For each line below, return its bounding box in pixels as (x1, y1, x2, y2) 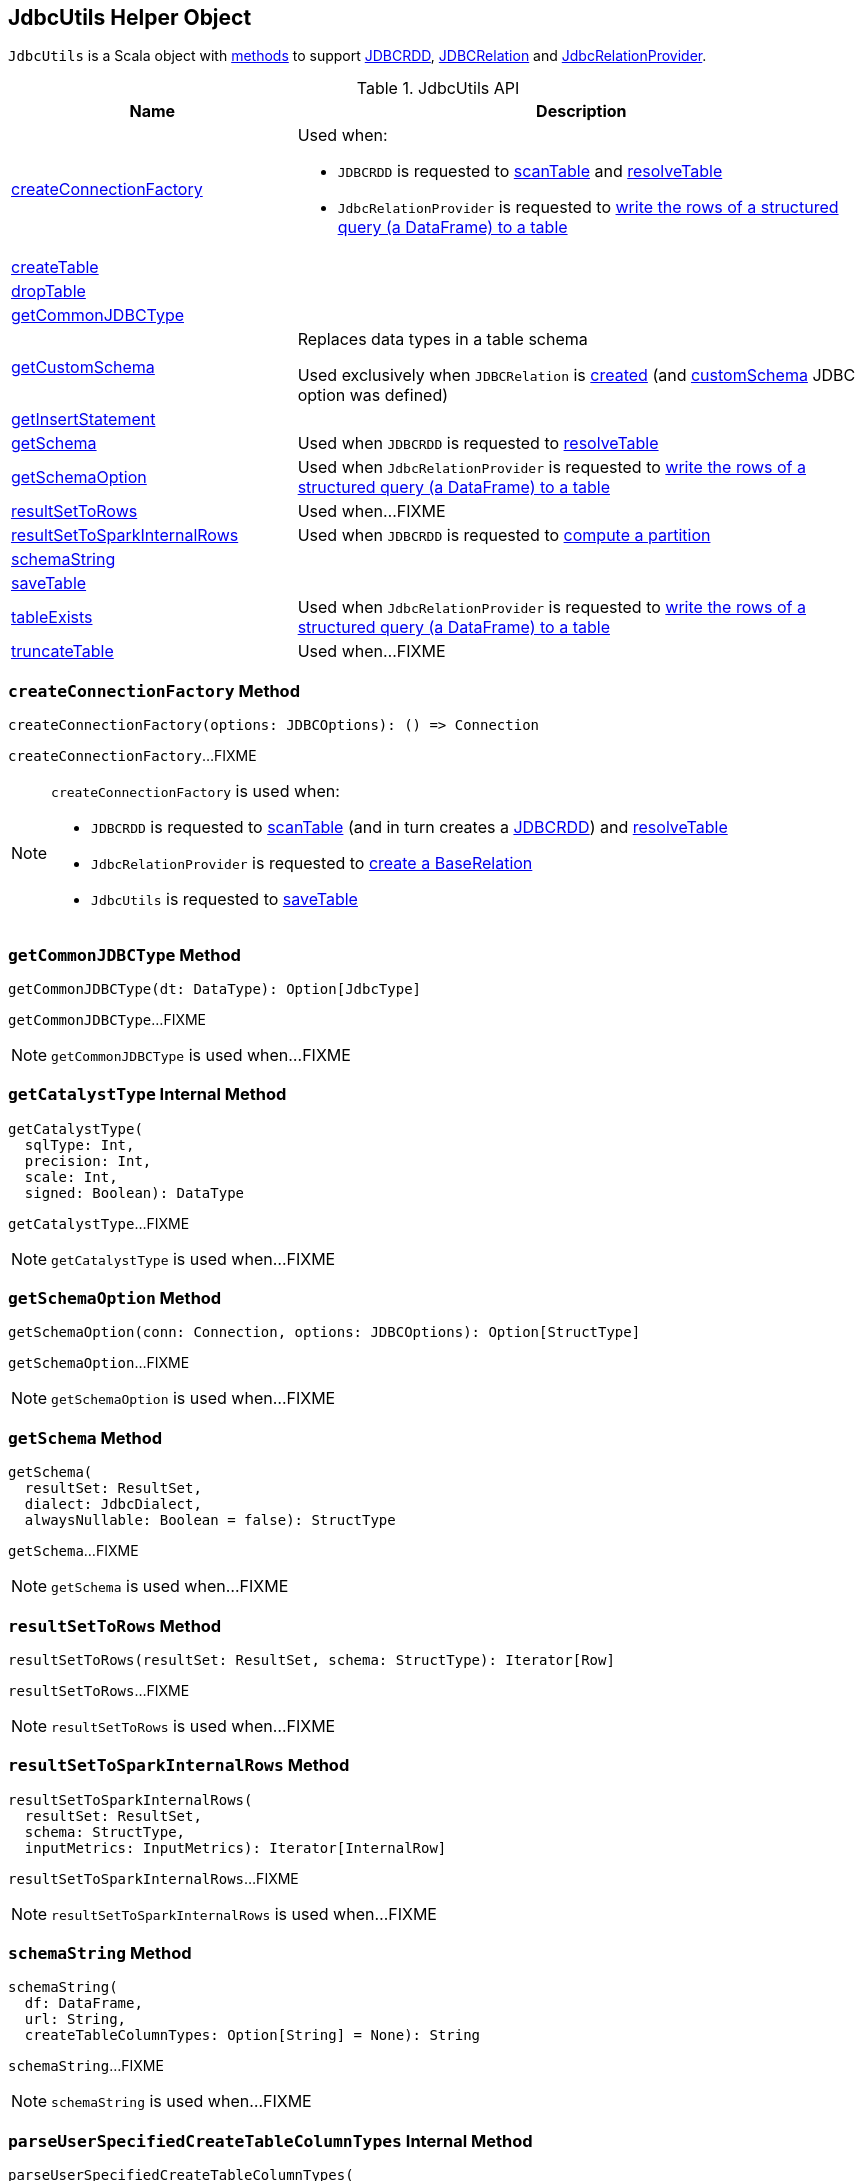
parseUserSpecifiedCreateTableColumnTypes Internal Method (8, 2130, 533, 2151)
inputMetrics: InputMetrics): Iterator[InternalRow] (24, 1839, 447, 1856)
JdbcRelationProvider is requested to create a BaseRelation (91, 853, 533, 874)
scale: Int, (24, 1168, 118, 1185)
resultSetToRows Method (8, 1615, 222, 1636)
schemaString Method (8, 1943, 192, 1964)
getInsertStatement (11, 409, 156, 430)
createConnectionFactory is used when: (51, 781, 340, 802)
